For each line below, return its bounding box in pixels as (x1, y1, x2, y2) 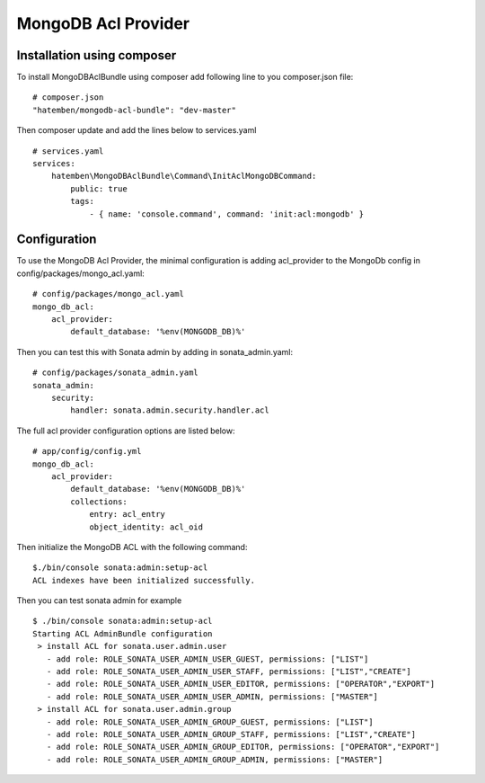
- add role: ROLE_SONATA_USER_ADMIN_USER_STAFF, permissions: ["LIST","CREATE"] (46, 666, 412, 677)
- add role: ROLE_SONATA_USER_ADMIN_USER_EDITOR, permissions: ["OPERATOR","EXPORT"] (46, 679, 436, 690)
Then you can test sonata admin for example (16, 595, 182, 606)
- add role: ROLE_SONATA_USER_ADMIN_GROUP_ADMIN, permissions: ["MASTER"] (46, 754, 384, 764)
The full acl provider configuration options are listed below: (16, 425, 235, 436)
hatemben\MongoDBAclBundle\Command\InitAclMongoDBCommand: (50, 171, 317, 182)
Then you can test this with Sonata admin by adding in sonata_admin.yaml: (16, 346, 294, 357)
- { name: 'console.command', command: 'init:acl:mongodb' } (89, 209, 365, 219)
